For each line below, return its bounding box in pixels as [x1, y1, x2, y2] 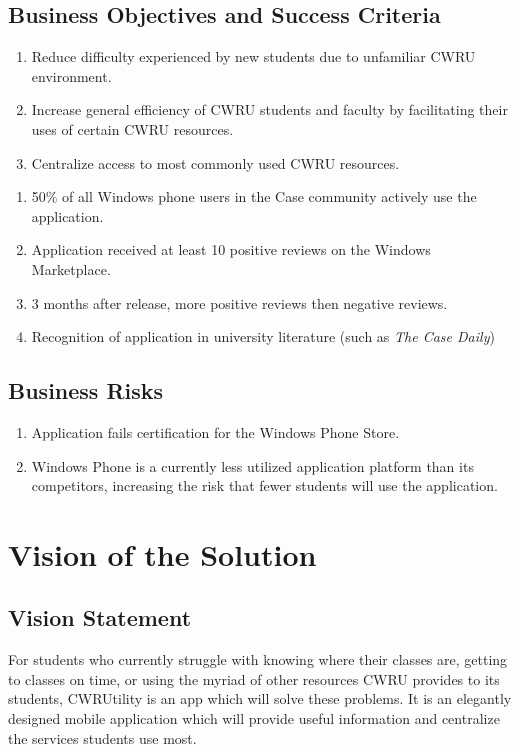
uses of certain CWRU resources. [31, 118, 234, 139]
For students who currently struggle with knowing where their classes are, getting [8, 649, 508, 670]
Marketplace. [31, 258, 111, 279]
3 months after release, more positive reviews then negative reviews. [31, 292, 448, 313]
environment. [31, 65, 112, 86]
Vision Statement [8, 602, 192, 633]
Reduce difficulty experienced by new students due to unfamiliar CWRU [31, 46, 476, 67]
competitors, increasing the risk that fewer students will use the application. [31, 475, 498, 496]
